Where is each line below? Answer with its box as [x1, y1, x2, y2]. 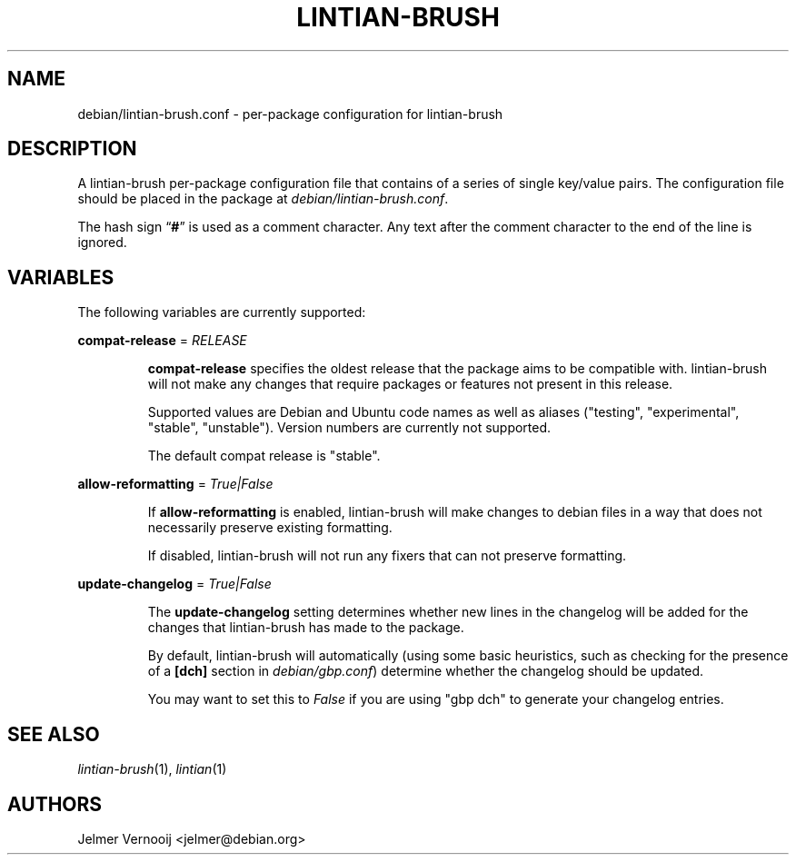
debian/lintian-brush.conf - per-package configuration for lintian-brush [77, 105, 503, 122]
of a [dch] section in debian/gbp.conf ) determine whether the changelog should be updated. [147, 663, 704, 679]
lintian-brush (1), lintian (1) [77, 761, 227, 778]
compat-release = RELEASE [77, 332, 247, 349]
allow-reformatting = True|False [77, 476, 274, 492]
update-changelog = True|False [77, 576, 272, 592]
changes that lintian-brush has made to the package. [147, 619, 464, 636]
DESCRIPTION [7, 137, 137, 161]
